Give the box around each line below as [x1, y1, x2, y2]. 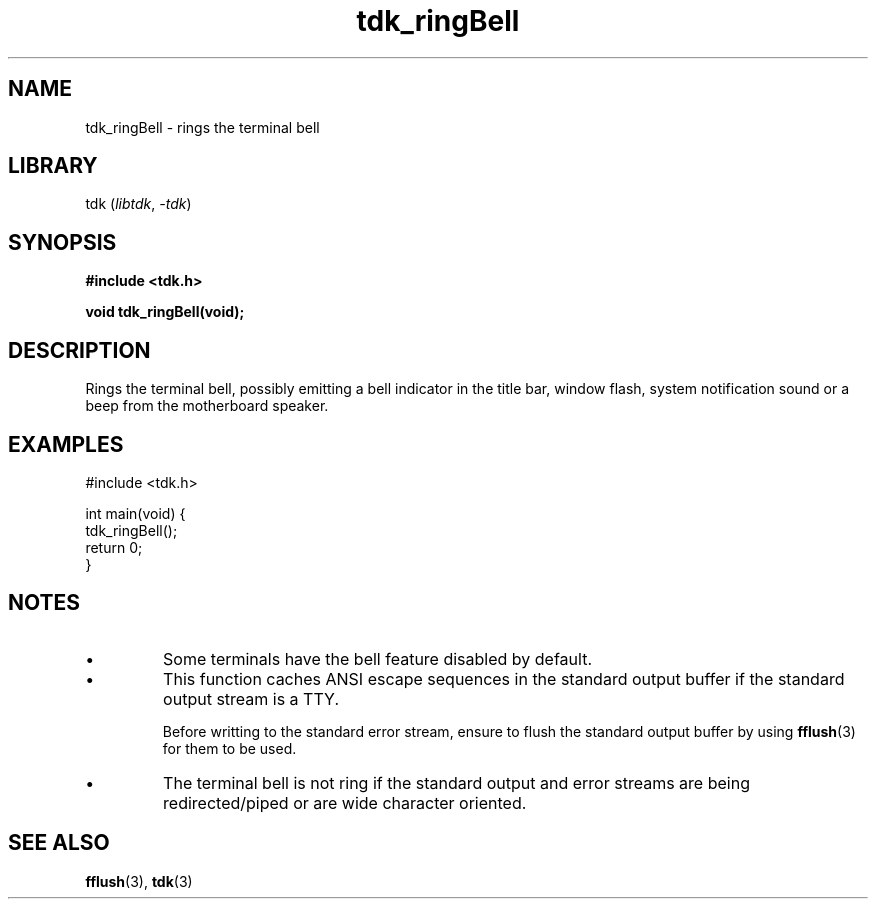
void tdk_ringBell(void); [85, 303, 245, 321]
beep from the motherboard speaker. [85, 397, 329, 415]
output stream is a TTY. [163, 688, 339, 709]
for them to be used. [162, 739, 297, 757]
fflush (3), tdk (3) [85, 872, 193, 890]
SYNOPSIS [8, 229, 117, 255]
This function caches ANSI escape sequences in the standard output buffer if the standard [163, 668, 845, 689]
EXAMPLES [8, 431, 124, 457]
